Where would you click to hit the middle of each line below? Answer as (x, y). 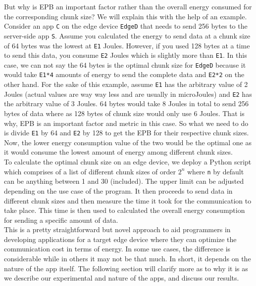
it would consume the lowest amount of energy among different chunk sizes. (118, 152)
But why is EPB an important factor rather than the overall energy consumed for (128, 6)
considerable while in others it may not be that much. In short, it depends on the (128, 259)
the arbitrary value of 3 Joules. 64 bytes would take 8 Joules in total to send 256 (126, 103)
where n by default (216, 171)
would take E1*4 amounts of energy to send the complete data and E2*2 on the (124, 74)
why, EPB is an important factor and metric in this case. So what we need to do (126, 123)
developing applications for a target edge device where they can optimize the (120, 239)
